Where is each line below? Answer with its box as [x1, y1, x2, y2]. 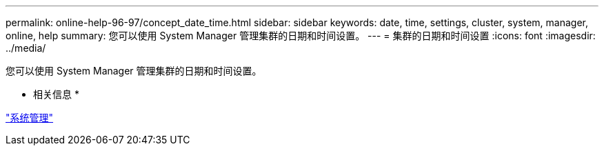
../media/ [6, 42, 46, 54]
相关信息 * [33, 88, 79, 100]
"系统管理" [6, 112, 54, 123]
